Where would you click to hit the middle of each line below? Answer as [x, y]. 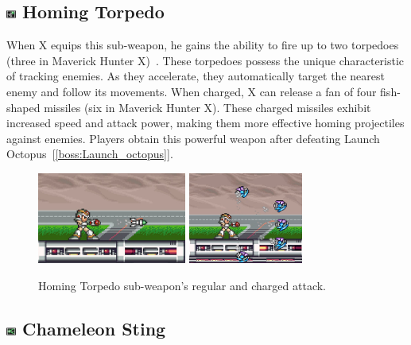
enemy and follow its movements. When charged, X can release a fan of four [192, 91]
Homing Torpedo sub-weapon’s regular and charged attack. [182, 285]
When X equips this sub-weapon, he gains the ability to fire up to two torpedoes [203, 45]
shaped [23, 107]
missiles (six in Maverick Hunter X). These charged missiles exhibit [207, 107]
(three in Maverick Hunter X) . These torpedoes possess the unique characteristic [205, 60]
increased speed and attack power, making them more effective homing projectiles [205, 123]
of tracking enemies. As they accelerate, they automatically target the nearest [196, 76]
